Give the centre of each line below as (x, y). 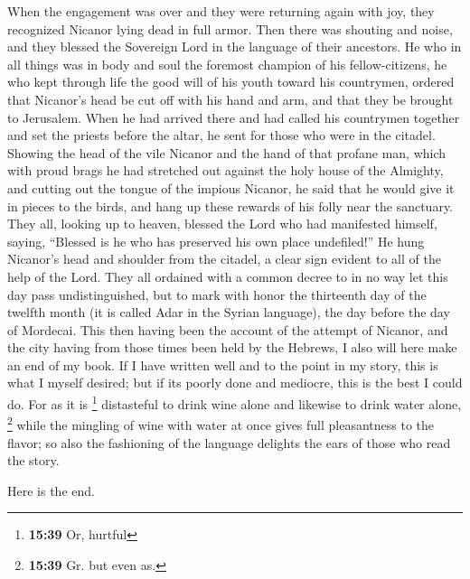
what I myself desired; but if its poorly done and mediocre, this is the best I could (235, 383)
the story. (33, 460)
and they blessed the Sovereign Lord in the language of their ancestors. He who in (235, 47)
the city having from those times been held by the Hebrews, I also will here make (232, 347)
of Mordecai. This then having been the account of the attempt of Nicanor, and (228, 329)
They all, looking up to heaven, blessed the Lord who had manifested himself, (222, 224)
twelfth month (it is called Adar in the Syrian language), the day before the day (229, 312)
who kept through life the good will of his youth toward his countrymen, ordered (231, 82)
